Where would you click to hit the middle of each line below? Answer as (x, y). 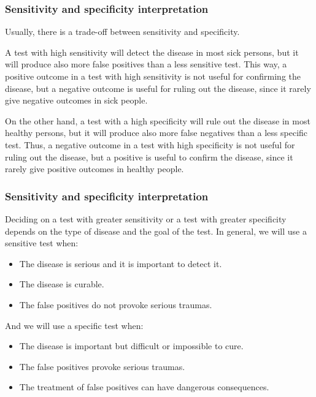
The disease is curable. (62, 284)
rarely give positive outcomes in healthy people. (94, 169)
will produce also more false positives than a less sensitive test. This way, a (146, 64)
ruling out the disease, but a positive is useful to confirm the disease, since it (149, 157)
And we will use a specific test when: (74, 325)
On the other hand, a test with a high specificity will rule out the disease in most (158, 120)
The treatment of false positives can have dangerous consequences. (144, 387)
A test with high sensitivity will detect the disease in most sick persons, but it (152, 52)
